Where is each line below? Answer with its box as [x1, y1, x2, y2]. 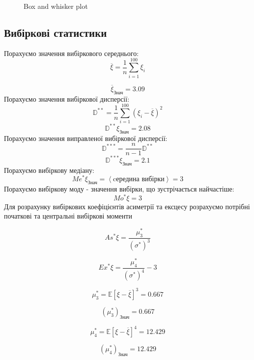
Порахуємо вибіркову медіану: [4, 165, 94, 175]
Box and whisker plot [24, 1, 88, 11]
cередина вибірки [113, 176, 165, 183]
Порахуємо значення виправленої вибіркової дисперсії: [4, 133, 168, 143]
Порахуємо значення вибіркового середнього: [4, 48, 139, 58]
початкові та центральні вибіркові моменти [4, 211, 132, 221]
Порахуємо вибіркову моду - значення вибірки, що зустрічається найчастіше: [4, 183, 234, 194]
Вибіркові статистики [4, 25, 107, 40]
